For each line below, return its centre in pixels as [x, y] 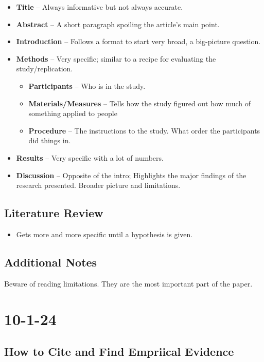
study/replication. [45, 69]
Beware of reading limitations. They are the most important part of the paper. [128, 283]
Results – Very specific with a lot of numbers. [90, 157]
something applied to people [73, 113]
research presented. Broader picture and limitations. [98, 185]
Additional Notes [51, 262]
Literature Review [54, 213]
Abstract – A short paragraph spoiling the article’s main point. [118, 24]
